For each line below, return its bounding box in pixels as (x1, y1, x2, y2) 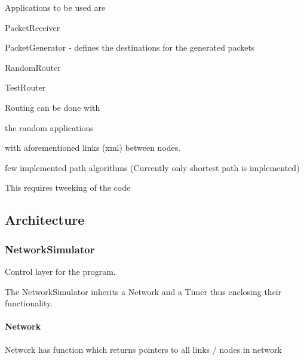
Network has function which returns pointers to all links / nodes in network (5, 343, 282, 355)
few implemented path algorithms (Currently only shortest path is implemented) (5, 161, 300, 173)
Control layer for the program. (5, 265, 116, 277)
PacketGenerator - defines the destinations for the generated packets (5, 41, 255, 54)
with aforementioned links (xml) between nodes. (5, 141, 181, 154)
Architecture (5, 210, 85, 229)
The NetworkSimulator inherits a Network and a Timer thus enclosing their (5, 285, 282, 297)
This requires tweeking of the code (5, 181, 131, 194)
